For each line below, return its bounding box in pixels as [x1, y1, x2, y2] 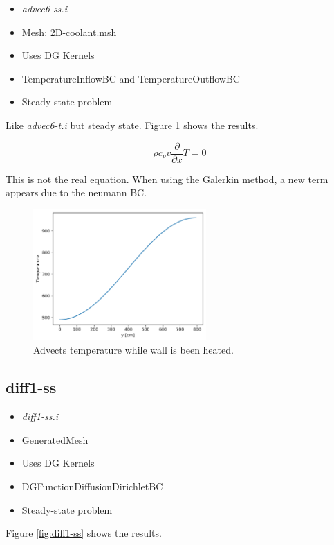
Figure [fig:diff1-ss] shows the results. [6, 526, 162, 540]
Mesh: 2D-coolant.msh [21, 24, 117, 39]
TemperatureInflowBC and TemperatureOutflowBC [21, 71, 240, 85]
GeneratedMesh [21, 432, 89, 447]
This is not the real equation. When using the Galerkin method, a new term [6, 171, 328, 186]
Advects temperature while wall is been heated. [33, 343, 234, 357]
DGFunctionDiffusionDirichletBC [21, 478, 163, 493]
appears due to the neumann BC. [6, 185, 147, 200]
